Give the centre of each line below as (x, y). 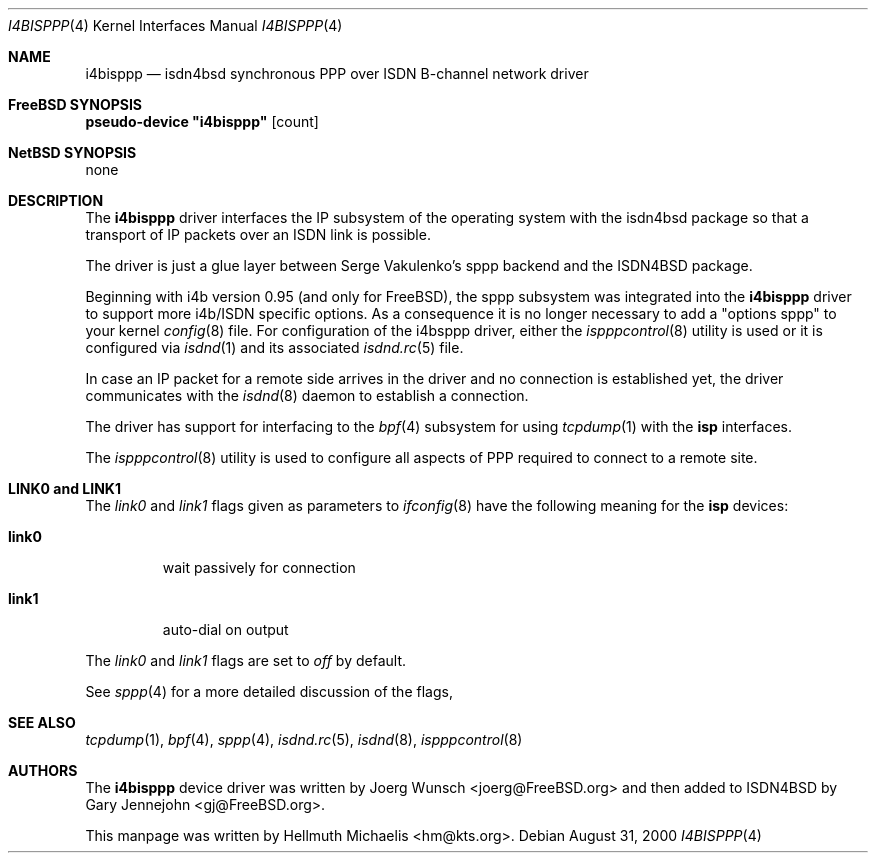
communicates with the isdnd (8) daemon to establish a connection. (307, 395)
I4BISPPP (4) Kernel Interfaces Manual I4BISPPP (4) (175, 25)
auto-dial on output (225, 629)
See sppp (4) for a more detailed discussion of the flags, (269, 691)
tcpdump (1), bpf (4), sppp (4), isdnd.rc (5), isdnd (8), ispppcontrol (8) (304, 739)
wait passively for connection (259, 567)
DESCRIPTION (56, 200)
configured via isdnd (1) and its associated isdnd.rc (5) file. (274, 347)
